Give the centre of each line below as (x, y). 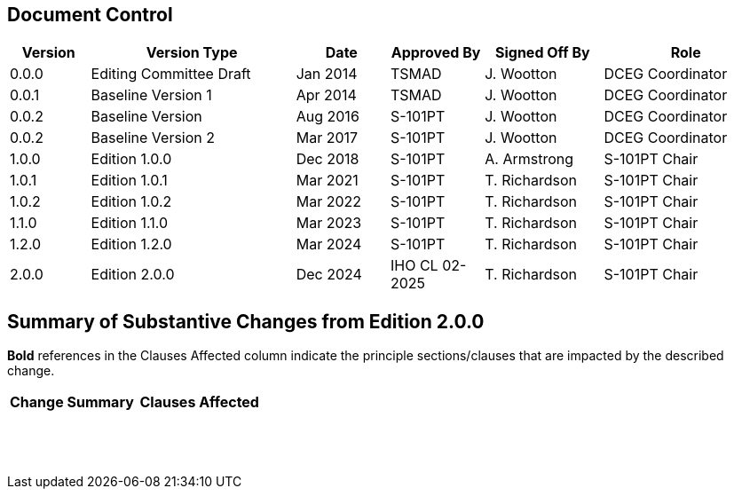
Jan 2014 (327, 74)
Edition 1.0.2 (131, 202)
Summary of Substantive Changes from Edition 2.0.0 (246, 321)
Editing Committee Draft (171, 74)
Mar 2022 (329, 202)
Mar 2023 (329, 223)
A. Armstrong (529, 159)
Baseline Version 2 (153, 138)
